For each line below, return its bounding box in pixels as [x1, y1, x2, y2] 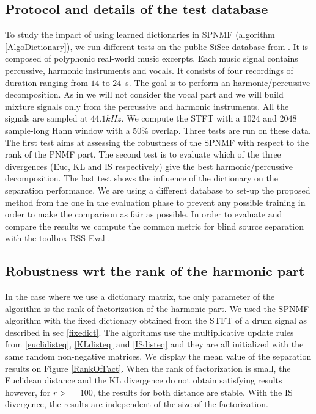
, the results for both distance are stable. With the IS [92, 385, 293, 398]
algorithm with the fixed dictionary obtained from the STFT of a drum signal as [5, 314, 307, 327]
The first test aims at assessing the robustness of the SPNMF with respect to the [5, 136, 309, 148]
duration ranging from [5, 76, 88, 89]
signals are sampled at [5, 112, 88, 125]
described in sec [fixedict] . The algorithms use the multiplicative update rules [5, 325, 294, 338]
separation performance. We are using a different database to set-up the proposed [5, 183, 310, 196]
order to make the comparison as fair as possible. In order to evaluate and [5, 208, 282, 220]
